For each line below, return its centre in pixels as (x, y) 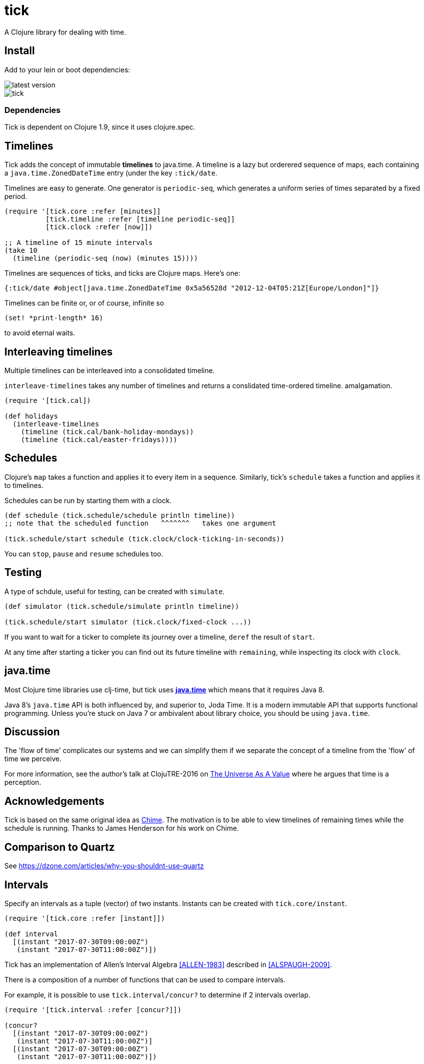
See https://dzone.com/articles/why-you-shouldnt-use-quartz (104, 866)
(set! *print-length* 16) (54, 318)
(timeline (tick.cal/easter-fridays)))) (99, 440)
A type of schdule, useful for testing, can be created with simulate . (115, 591)
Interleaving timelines (59, 352)
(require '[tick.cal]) (48, 401)
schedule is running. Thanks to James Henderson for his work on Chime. (122, 828)
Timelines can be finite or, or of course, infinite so (84, 303)
